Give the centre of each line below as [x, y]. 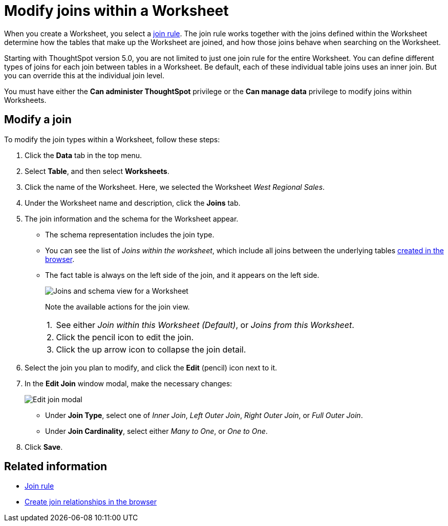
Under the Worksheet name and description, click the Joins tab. [133, 203]
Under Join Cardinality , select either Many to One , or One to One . [156, 431]
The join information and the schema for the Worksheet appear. [132, 218]
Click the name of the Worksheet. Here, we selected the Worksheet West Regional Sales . [175, 187]
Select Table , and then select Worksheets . [97, 171]
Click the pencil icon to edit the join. [125, 337]
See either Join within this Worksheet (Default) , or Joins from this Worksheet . [205, 325]
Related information [56, 467]
